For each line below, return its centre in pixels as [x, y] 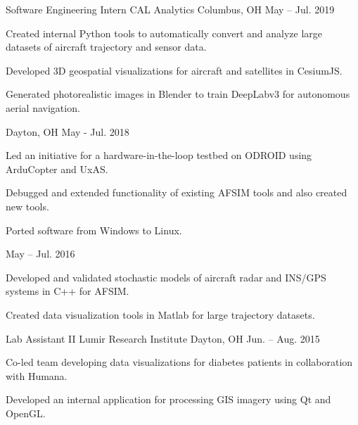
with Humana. [37, 375]
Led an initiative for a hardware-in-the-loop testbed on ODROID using [159, 155]
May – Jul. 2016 [40, 254]
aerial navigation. [43, 107]
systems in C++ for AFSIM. [68, 291]
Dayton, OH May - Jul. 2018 [68, 131]
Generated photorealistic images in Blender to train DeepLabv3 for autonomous [178, 94]
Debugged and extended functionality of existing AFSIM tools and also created [177, 192]
